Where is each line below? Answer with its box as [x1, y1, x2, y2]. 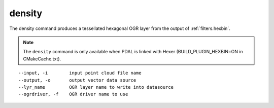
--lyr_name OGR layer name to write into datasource [18, 84, 174, 90]
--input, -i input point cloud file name [18, 70, 142, 76]
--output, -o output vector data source [18, 77, 136, 83]
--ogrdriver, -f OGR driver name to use [18, 91, 128, 97]
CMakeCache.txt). [23, 56, 61, 62]
